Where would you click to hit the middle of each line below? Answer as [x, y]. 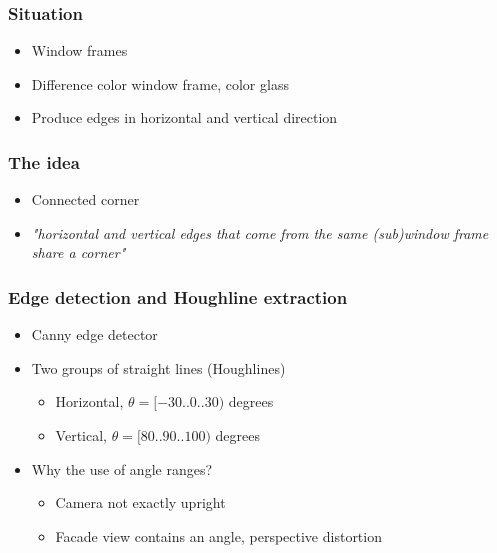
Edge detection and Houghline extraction [178, 296]
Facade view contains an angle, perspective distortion [218, 535]
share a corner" [78, 252]
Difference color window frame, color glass [160, 83]
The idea [44, 161]
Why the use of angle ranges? [122, 468]
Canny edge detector [94, 334]
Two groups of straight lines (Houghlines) [158, 367]
